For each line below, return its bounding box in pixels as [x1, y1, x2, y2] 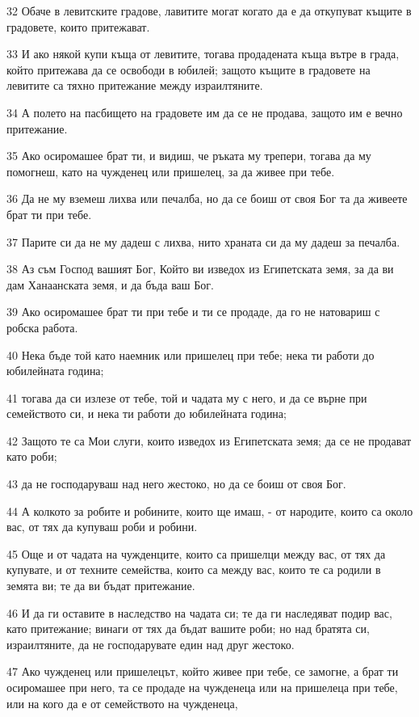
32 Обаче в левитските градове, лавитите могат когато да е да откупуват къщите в [6, 2, 412, 19]
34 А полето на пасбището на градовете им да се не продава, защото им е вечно [6, 103, 403, 120]
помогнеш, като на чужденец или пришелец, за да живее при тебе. [6, 162, 335, 179]
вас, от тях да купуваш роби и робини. [6, 518, 198, 535]
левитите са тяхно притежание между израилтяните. [6, 77, 263, 94]
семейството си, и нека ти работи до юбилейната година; [6, 405, 287, 422]
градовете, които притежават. [6, 18, 150, 35]
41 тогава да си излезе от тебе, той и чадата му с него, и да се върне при [6, 389, 367, 406]
